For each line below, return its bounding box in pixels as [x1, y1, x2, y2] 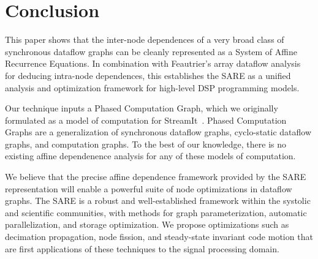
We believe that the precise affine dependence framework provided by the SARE [5, 170, 306, 183]
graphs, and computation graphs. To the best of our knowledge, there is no [5, 137, 286, 150]
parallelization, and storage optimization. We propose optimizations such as [5, 218, 289, 231]
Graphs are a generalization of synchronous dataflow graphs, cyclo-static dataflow [5, 126, 312, 138]
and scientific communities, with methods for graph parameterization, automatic [5, 206, 307, 219]
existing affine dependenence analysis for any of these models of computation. [5, 149, 296, 162]
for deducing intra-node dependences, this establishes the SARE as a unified [5, 69, 291, 81]
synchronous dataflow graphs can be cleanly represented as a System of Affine [5, 45, 297, 58]
